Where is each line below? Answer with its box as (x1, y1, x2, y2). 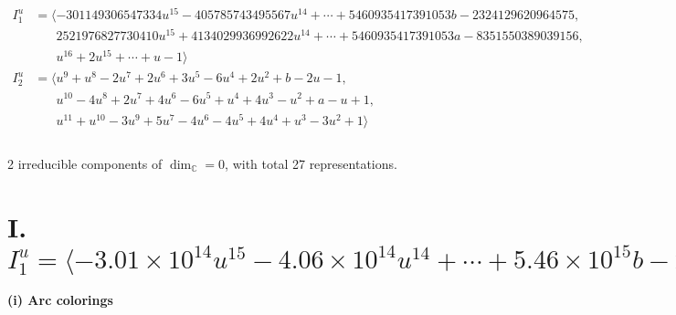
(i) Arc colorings (7, 290, 113, 310)
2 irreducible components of (7, 153, 163, 173)
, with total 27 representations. (225, 153, 397, 173)
